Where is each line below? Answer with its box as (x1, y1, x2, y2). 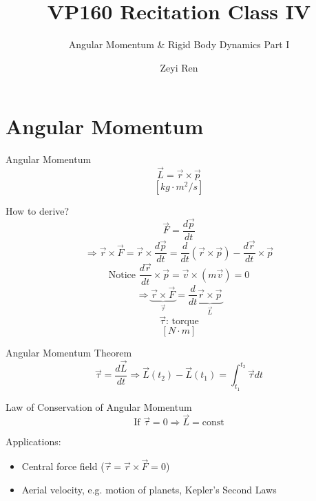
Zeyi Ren (160, 60, 198, 74)
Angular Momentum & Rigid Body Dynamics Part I (68, 37, 290, 52)
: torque (165, 317, 199, 327)
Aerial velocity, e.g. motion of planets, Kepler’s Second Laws (21, 482, 277, 496)
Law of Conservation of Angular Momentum (6, 399, 192, 414)
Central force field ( (21, 459, 105, 473)
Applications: (6, 434, 61, 449)
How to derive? (6, 204, 70, 218)
